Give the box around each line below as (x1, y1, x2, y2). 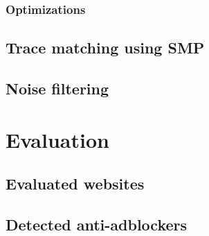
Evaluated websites (6, 173, 145, 194)
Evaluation (6, 125, 109, 153)
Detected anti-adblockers (6, 213, 188, 235)
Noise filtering (6, 78, 109, 99)
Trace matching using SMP (6, 37, 205, 58)
